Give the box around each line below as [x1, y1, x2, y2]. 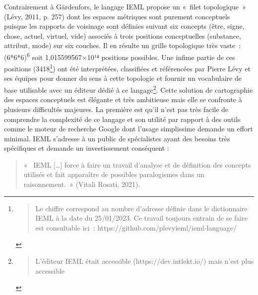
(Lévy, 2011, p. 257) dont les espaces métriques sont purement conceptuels [4, 11, 230, 21]
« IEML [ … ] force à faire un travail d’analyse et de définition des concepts [23, 159, 251, 170]
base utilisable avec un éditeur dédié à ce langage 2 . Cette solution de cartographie [4, 83, 253, 95]
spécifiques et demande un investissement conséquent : [4, 143, 169, 153]
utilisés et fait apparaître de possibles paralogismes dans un [23, 169, 204, 179]
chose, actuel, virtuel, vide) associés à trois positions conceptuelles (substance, [4, 30, 241, 41]
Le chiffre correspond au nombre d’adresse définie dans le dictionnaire [35, 203, 248, 213]
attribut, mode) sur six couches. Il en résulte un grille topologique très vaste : [4, 40, 241, 51]
